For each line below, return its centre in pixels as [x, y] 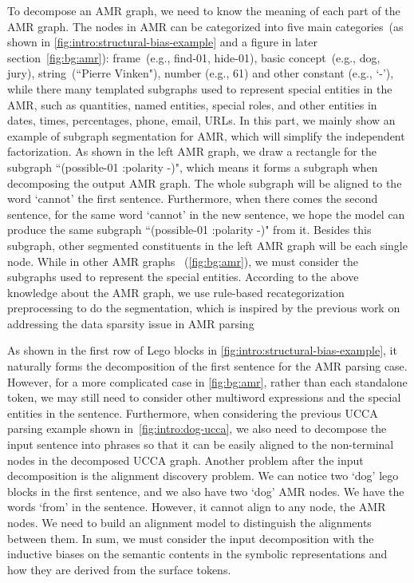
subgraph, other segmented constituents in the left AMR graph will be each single [207, 245]
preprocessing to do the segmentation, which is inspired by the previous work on [204, 308]
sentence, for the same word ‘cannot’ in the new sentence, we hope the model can [206, 214]
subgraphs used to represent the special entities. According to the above [183, 277]
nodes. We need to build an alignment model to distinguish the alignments [189, 522]
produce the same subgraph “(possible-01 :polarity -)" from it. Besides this [189, 230]
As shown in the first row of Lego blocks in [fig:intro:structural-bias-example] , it [202, 350]
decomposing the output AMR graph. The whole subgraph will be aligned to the [205, 182]
